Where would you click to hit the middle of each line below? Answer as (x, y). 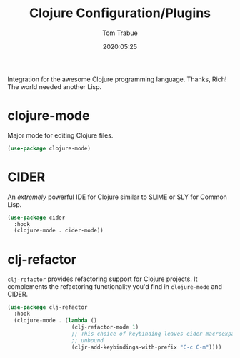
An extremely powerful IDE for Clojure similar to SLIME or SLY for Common (117, 197)
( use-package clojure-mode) (49, 148)
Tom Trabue (120, 33)
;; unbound (87, 340)
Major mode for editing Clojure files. (60, 135)
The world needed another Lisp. (55, 86)
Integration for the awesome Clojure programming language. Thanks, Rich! (117, 79)
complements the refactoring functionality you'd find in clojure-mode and (115, 287)
